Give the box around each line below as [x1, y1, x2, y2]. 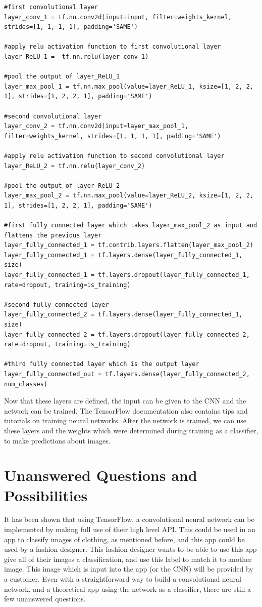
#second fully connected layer [4, 301, 109, 308]
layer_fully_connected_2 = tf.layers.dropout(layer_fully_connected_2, [4, 331, 250, 338]
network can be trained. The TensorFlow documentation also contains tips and [4, 405, 248, 416]
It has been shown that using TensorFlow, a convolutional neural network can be [4, 514, 254, 524]
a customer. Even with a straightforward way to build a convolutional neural [4, 574, 241, 584]
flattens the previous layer [4, 231, 102, 239]
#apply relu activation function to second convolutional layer [4, 152, 225, 159]
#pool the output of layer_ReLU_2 [4, 182, 120, 189]
